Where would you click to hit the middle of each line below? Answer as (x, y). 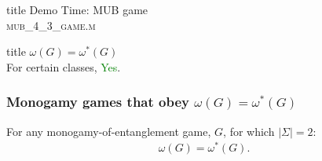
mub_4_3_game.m (51, 25)
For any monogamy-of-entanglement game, (109, 131)
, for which (249, 131)
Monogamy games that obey (98, 102)
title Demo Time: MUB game (77, 9)
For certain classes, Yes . (64, 66)
